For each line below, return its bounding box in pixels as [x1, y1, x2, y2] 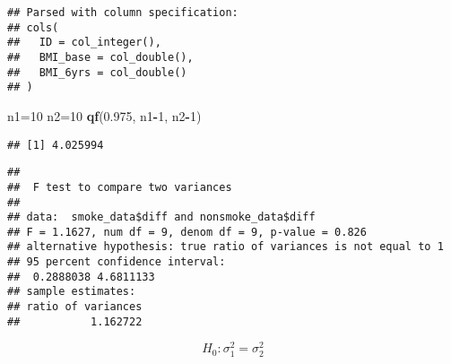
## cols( [7, 21, 59, 34]
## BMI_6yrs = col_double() [7, 65, 187, 79]
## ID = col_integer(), [7, 36, 161, 49]
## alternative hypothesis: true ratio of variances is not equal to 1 [7, 240, 444, 254]
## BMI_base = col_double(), [7, 50, 194, 64]
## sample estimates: [7, 285, 136, 299]
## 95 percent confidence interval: [7, 256, 226, 269]
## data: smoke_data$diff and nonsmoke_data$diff [7, 211, 316, 224]
